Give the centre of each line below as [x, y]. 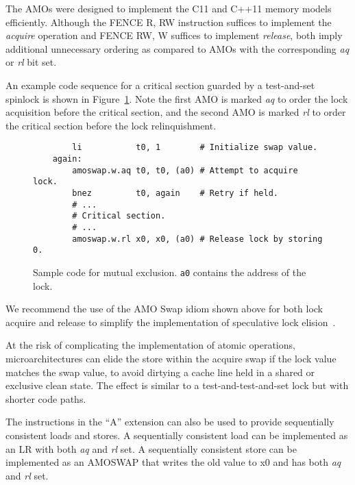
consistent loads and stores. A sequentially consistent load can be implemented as [177, 435]
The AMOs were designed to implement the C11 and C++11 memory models [169, 8]
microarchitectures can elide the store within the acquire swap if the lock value [171, 358]
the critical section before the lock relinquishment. [111, 125]
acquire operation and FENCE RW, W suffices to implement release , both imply [174, 35]
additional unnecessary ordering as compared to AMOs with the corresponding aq [177, 48]
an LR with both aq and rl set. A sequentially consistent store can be [151, 448]
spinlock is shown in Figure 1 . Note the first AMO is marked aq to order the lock [177, 98]
